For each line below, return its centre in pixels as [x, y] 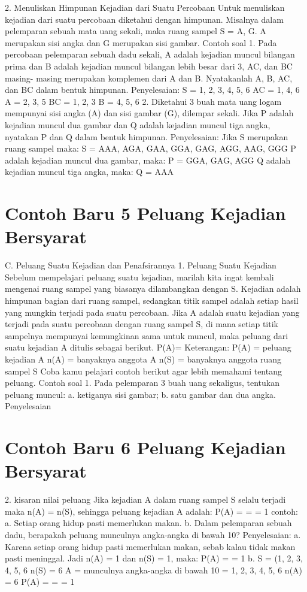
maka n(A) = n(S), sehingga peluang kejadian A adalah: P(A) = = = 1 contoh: [151, 511]
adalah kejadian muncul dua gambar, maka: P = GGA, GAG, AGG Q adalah [148, 160]
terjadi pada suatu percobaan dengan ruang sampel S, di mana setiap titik [142, 324]
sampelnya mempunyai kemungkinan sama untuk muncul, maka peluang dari [147, 335]
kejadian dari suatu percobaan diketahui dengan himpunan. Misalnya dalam [144, 19]
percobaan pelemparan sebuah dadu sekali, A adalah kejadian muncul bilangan [150, 54]
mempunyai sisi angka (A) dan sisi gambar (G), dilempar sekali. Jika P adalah [149, 113]
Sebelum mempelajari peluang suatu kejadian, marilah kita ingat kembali [139, 277]
